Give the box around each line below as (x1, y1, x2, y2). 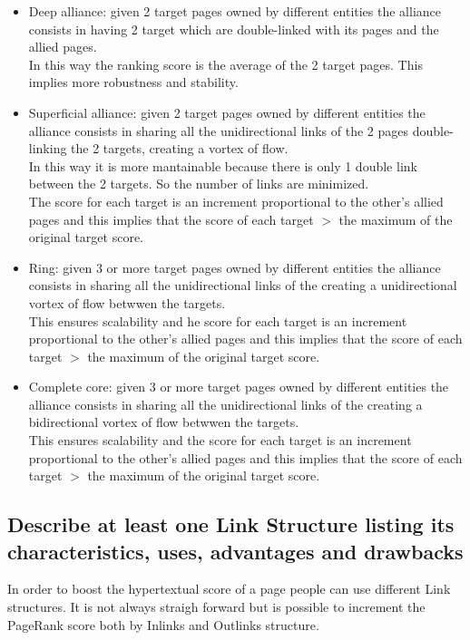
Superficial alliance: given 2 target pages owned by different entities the (28, 102, 426, 121)
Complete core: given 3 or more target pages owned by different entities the (28, 377, 449, 396)
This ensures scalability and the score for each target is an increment (28, 431, 412, 450)
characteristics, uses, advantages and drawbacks (7, 537, 464, 565)
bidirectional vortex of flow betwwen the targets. (28, 412, 299, 432)
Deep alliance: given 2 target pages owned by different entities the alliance (28, 2, 442, 20)
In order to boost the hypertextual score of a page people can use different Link (7, 579, 451, 598)
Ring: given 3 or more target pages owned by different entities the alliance (28, 257, 441, 276)
